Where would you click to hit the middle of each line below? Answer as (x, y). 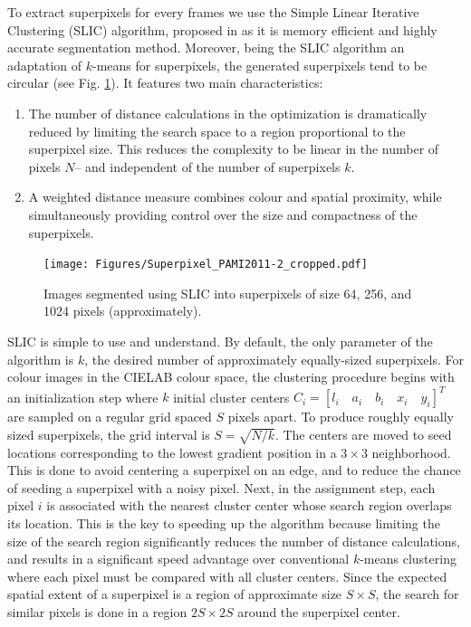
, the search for (417, 594)
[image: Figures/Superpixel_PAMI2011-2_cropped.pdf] (206, 265)
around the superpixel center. (319, 611)
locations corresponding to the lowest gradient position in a (172, 452)
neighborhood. (411, 452)
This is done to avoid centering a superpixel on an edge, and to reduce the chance (234, 470)
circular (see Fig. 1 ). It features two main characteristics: (165, 83)
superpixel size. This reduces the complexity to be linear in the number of (234, 149)
